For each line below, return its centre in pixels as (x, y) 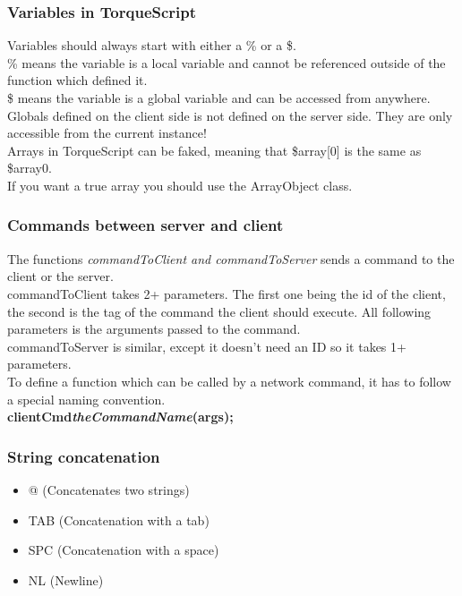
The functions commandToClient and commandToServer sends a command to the (231, 258)
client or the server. (60, 276)
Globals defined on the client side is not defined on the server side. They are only (230, 115)
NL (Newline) (66, 579)
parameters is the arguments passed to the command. (154, 329)
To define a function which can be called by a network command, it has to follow (229, 381)
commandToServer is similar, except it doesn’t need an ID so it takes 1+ (207, 346)
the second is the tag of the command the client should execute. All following (219, 311)
